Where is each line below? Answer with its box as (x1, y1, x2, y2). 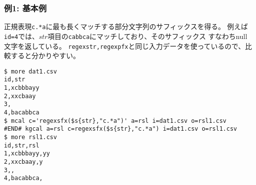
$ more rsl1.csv (4, 134, 57, 141)
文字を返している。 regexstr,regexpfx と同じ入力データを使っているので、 (4, 40, 245, 51)
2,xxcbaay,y (4, 158, 43, 165)
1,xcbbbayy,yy (4, 150, 50, 157)
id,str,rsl (4, 142, 39, 149)
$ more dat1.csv (4, 68, 57, 75)
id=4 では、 (4, 31, 39, 41)
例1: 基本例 (4, 1, 47, 14)
